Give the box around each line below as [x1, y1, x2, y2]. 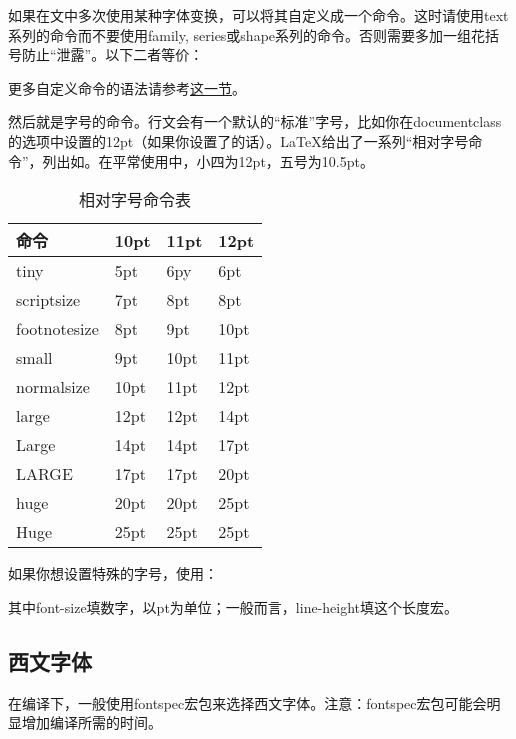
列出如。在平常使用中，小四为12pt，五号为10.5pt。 [42, 150, 374, 171]
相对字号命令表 [79, 188, 192, 212]
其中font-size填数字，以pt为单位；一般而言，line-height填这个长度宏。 [8, 596, 459, 617]
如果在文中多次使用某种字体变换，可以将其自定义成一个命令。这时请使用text [8, 5, 509, 25]
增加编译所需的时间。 [21, 712, 162, 733]
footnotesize [16, 317, 99, 341]
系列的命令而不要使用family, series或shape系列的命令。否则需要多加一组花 [8, 24, 486, 45]
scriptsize [16, 288, 81, 312]
